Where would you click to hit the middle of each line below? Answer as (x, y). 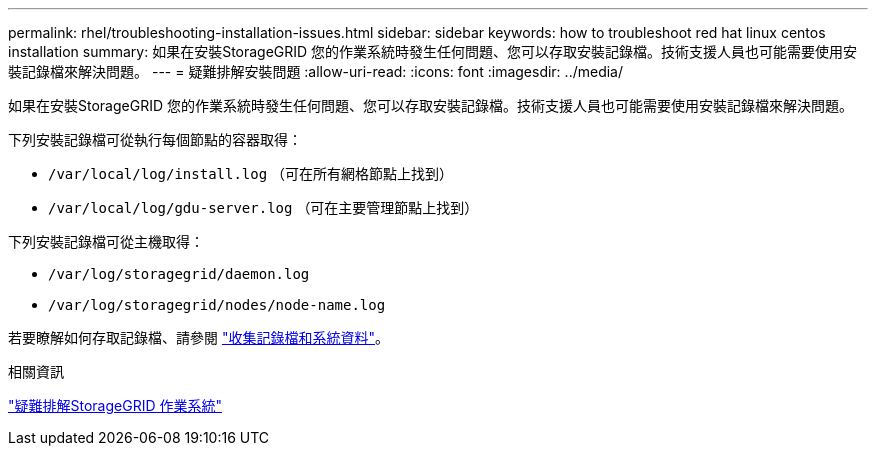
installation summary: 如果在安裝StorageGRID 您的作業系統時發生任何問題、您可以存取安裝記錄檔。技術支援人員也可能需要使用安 (433, 51)
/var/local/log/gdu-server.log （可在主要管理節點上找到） (263, 207)
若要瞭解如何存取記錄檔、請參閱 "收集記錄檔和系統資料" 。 (198, 337)
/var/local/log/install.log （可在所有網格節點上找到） (251, 173)
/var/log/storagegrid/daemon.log (179, 274)
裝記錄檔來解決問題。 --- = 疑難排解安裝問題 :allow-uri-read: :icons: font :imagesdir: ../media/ (316, 71)
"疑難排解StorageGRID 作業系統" (115, 405)
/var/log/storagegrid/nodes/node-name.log (217, 305)
